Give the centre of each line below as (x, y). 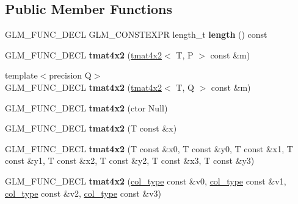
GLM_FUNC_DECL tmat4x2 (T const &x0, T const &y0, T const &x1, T (149, 148)
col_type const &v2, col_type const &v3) (83, 193)
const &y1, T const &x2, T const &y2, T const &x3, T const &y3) (130, 160)
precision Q (70, 75)
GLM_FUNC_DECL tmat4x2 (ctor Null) (86, 107)
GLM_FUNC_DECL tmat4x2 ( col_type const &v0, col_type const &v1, (146, 181)
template (21, 75)
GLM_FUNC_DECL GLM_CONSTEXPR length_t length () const (136, 34)
